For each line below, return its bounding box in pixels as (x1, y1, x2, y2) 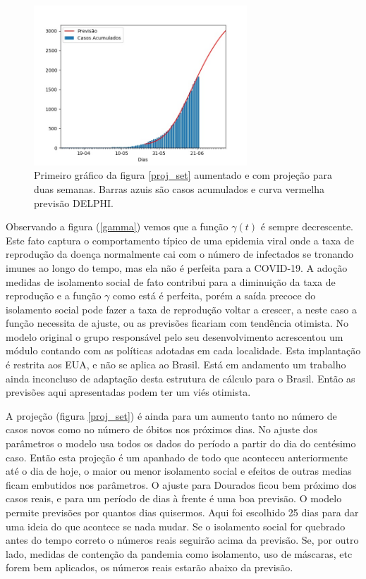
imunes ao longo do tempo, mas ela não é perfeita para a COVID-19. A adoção (6, 260, 348, 275)
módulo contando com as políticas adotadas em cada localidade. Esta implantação (6, 343, 361, 358)
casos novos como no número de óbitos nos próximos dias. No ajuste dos (6, 422, 318, 437)
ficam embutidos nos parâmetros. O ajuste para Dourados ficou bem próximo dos (6, 477, 357, 492)
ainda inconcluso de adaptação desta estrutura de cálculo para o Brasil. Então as (6, 371, 355, 385)
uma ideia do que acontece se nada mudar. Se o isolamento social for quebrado (6, 518, 346, 533)
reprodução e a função (6, 288, 102, 303)
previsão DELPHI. (34, 195, 114, 210)
